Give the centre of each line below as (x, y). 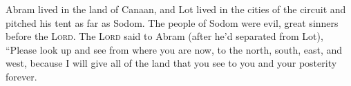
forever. (21, 76)
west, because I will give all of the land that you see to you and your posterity (171, 63)
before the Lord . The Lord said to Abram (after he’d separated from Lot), (164, 36)
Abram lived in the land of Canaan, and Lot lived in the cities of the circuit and (176, 9)
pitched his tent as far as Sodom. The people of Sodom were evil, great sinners (172, 22)
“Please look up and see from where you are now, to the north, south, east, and (174, 49)
